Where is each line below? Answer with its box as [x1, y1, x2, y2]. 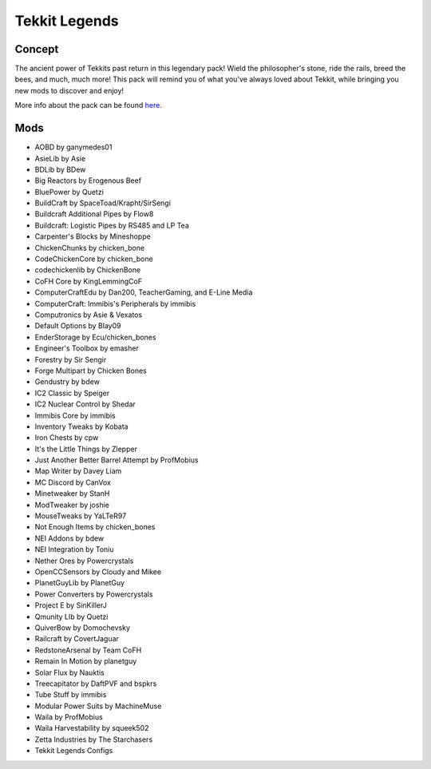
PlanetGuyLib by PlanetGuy [34, 578, 125, 588]
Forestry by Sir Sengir [34, 355, 107, 364]
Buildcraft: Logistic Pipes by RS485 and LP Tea [34, 220, 189, 230]
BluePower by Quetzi [34, 187, 104, 196]
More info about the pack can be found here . [14, 101, 163, 110]
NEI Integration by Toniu [34, 545, 114, 554]
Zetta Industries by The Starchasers [34, 735, 153, 744]
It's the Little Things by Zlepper [34, 444, 137, 454]
